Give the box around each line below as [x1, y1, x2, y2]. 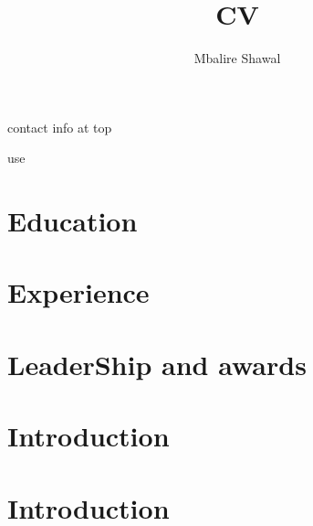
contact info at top [7, 117, 112, 136]
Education [7, 202, 138, 240]
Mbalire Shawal [193, 48, 281, 68]
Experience [7, 274, 150, 311]
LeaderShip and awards [7, 345, 307, 382]
